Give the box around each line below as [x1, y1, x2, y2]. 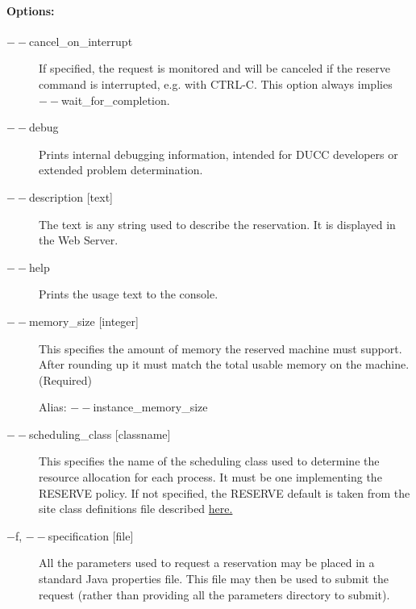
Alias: [39, 398, 67, 415]
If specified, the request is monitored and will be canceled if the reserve [39, 60, 390, 77]
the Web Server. [39, 232, 119, 248]
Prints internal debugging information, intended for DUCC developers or [39, 145, 398, 162]
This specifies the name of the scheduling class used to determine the [39, 453, 380, 469]
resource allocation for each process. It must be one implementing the [39, 469, 382, 486]
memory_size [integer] [29, 312, 139, 329]
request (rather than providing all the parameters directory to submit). [39, 586, 390, 603]
